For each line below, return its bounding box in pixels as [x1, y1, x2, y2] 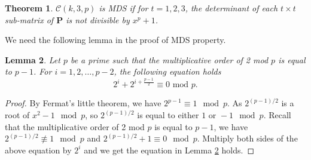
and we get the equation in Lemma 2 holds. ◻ [84, 143, 255, 156]
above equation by [5, 143, 72, 156]
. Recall [263, 109, 291, 121]
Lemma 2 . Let [5, 53, 60, 66]
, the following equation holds [114, 65, 221, 78]
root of [5, 109, 30, 121]
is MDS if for [99, 2, 148, 14]
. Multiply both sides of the [197, 132, 298, 144]
